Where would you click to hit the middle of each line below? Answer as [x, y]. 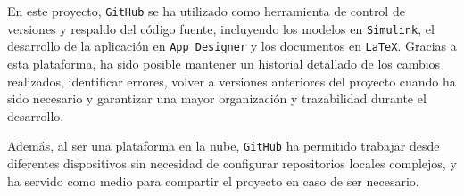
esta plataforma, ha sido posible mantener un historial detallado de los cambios [224, 63]
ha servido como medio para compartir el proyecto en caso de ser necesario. [213, 180]
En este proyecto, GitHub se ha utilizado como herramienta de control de [206, 11]
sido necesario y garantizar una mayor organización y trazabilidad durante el [217, 98]
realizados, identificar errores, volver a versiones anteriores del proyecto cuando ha [232, 81]
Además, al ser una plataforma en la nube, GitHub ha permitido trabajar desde [224, 146]
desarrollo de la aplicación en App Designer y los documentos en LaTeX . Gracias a [232, 46]
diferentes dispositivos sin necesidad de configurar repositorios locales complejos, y [232, 163]
